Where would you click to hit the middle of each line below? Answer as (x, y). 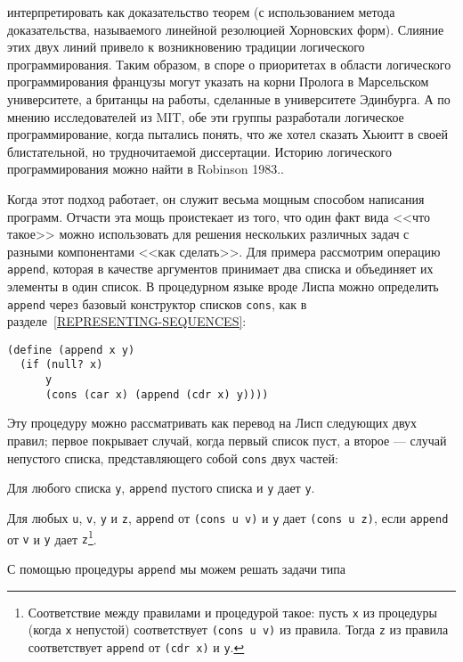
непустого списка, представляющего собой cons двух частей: (173, 458)
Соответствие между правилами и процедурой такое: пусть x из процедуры (232, 612)
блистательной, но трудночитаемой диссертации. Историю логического (199, 151)
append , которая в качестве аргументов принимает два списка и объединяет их (220, 269)
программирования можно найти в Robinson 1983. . (146, 169)
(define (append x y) (71, 350)
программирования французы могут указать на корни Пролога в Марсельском (218, 82)
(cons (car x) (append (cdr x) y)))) (157, 394)
